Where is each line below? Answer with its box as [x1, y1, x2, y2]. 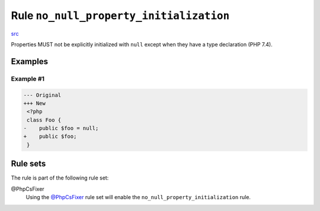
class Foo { [27, 116, 62, 123]
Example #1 [11, 74, 44, 83]
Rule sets [11, 159, 46, 169]
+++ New [23, 100, 46, 106]
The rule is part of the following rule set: [11, 174, 109, 181]
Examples [11, 56, 49, 67]
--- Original [23, 92, 62, 98]
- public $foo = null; [23, 125, 99, 132]
